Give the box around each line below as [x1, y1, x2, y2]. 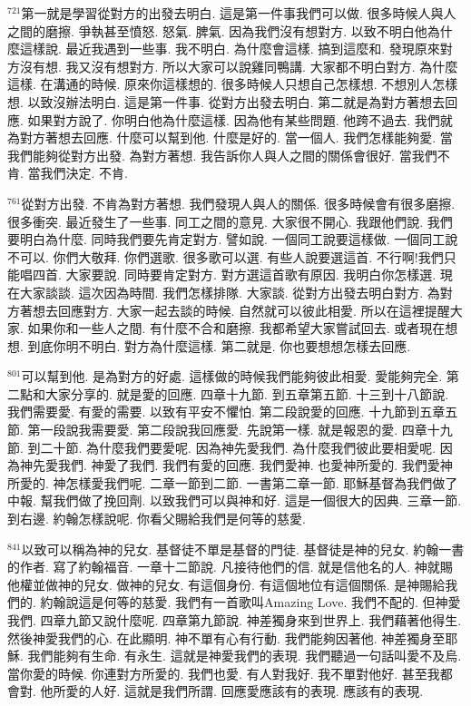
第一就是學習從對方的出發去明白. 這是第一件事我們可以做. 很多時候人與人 [21, 4, 456, 22]
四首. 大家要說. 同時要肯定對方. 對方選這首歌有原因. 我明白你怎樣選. [32, 265, 437, 284]
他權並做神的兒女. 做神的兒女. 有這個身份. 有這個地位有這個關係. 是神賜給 [7, 574, 446, 593]
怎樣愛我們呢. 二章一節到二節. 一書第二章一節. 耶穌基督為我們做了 [65, 473, 458, 492]
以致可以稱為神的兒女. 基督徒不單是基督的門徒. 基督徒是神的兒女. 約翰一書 [21, 539, 465, 558]
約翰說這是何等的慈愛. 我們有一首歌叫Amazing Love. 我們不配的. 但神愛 [40, 593, 461, 612]
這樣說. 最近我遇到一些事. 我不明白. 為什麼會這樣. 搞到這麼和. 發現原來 [19, 39, 440, 58]
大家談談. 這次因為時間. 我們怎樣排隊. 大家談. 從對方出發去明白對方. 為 [19, 282, 440, 301]
